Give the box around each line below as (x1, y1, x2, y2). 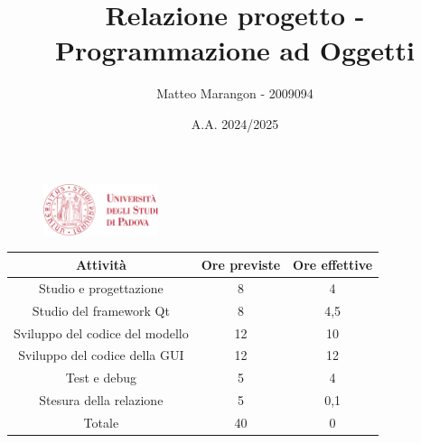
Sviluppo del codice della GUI (18, 346, 184, 365)
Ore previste (201, 254, 281, 273)
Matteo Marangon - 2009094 (156, 84, 313, 103)
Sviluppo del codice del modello (14, 323, 189, 342)
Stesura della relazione (39, 391, 164, 410)
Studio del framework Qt (32, 300, 170, 319)
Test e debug (65, 368, 136, 387)
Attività (75, 254, 126, 273)
